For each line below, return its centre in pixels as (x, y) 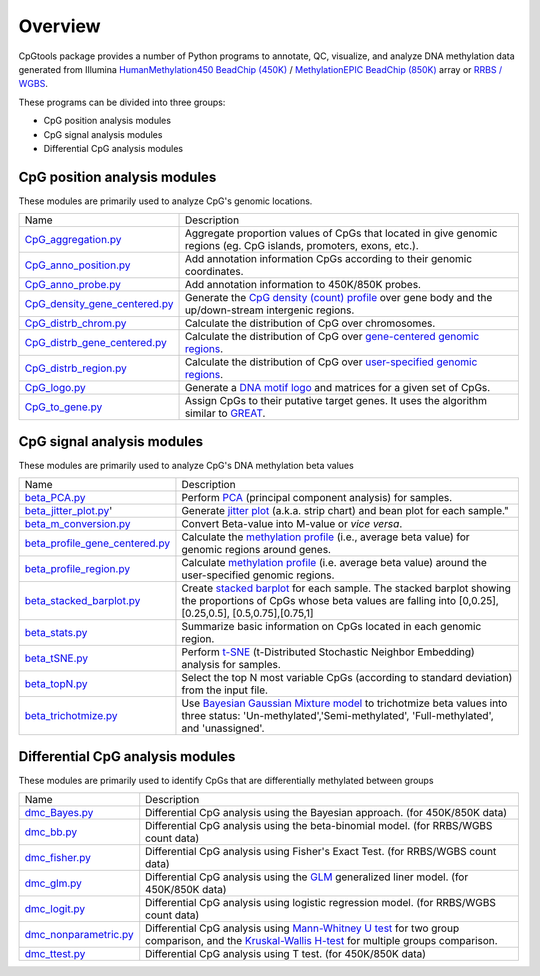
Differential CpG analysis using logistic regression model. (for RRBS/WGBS (321, 902)
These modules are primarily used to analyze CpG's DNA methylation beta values (186, 465)
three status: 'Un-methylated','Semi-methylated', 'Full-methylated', (337, 716)
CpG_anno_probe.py (73, 285)
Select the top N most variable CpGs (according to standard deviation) (347, 678)
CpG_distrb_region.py (75, 368)
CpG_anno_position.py (77, 265)
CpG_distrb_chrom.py (75, 323)
